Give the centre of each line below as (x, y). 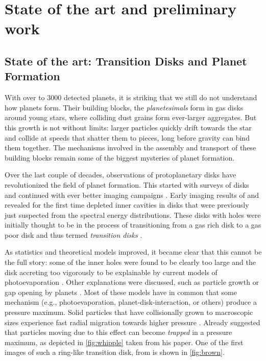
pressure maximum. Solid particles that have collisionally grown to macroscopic (129, 312)
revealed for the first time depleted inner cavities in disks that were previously (127, 205)
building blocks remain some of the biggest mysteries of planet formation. (120, 157)
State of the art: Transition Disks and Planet (126, 61)
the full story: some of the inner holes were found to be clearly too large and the (130, 262)
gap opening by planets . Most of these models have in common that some (121, 292)
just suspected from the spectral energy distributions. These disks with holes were (133, 215)
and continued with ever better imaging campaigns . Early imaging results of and (132, 195)
